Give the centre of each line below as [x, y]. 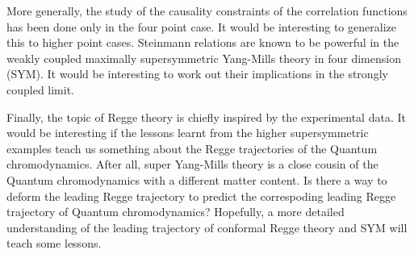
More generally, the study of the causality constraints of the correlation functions [207, 10]
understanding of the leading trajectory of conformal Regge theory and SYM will [207, 227]
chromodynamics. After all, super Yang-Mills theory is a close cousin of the [192, 164]
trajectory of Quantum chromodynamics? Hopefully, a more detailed [176, 212]
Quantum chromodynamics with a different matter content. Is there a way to [197, 179]
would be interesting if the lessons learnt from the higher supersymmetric [188, 133]
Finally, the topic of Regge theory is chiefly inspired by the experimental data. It [206, 117]
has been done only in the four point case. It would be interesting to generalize [201, 26]
